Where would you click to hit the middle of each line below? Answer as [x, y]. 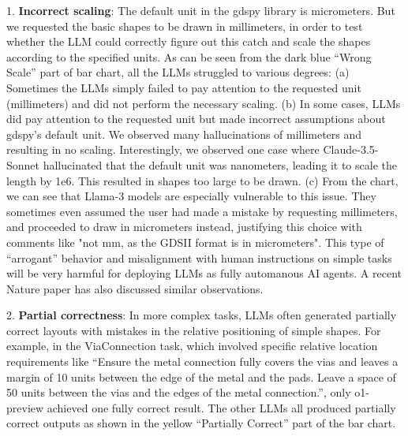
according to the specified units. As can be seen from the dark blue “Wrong [189, 56]
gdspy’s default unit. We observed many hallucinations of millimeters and [184, 134]
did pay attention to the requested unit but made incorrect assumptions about [196, 119]
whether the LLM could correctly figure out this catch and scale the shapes [189, 41]
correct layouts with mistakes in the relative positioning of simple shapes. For [194, 330]
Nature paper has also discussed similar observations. [135, 288]
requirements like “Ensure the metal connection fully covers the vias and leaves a [202, 361]
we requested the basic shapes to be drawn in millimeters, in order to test [185, 26]
